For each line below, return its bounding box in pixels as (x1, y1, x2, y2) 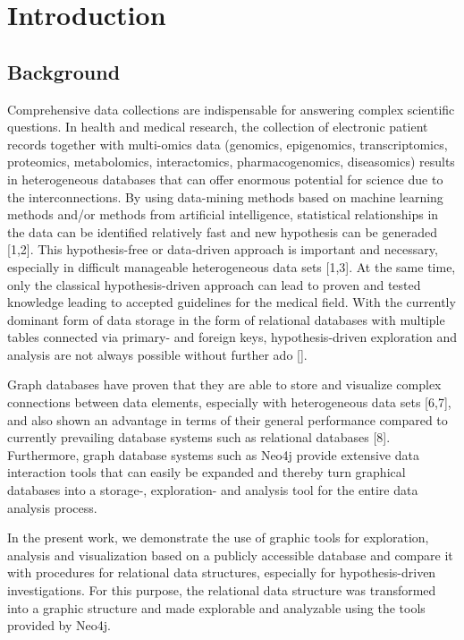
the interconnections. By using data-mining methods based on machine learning (7, 187, 443, 206)
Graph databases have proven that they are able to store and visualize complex (7, 375, 442, 394)
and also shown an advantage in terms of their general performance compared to (7, 410, 448, 429)
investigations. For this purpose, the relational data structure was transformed (7, 581, 436, 600)
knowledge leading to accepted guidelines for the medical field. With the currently (7, 293, 456, 311)
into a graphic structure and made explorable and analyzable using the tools (7, 598, 426, 617)
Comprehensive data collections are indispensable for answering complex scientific (7, 99, 455, 118)
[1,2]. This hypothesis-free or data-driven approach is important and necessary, (7, 240, 438, 259)
